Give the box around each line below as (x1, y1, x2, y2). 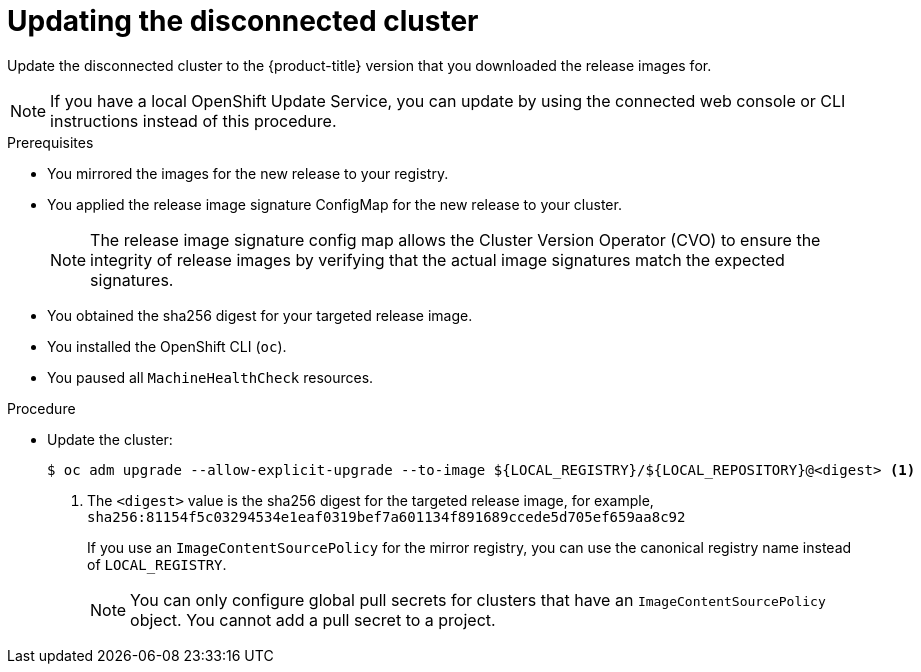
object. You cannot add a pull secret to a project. (130, 609, 496, 630)
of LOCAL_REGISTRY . (87, 555, 227, 573)
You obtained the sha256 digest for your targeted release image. (47, 306, 473, 324)
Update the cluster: (47, 430, 173, 448)
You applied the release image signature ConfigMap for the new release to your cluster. (47, 195, 622, 213)
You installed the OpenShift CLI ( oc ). (47, 337, 287, 355)
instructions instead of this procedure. (50, 110, 337, 131)
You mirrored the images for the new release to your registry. (47, 164, 449, 182)
